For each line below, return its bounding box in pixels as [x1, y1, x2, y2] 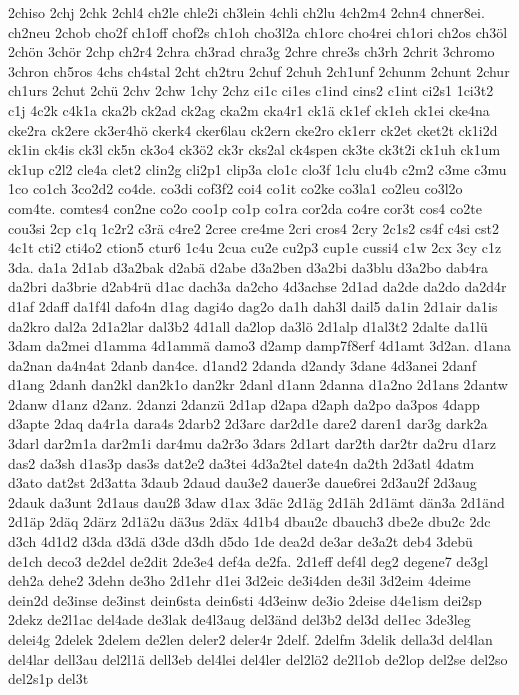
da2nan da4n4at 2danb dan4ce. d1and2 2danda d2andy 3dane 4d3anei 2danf [8, 354, 476, 375]
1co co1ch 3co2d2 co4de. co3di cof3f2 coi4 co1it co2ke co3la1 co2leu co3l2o [8, 178, 463, 199]
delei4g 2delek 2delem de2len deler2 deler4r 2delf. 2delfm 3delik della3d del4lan [8, 629, 493, 649]
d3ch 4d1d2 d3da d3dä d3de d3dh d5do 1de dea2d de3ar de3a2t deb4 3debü [8, 531, 473, 552]
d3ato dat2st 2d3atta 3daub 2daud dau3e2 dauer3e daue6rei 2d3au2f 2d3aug [8, 472, 477, 493]
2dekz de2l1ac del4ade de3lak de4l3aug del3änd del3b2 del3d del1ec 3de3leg [8, 609, 471, 630]
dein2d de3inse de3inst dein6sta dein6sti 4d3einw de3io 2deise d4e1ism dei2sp [8, 589, 482, 610]
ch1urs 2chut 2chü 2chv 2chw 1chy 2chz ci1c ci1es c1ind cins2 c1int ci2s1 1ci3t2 [8, 80, 494, 101]
